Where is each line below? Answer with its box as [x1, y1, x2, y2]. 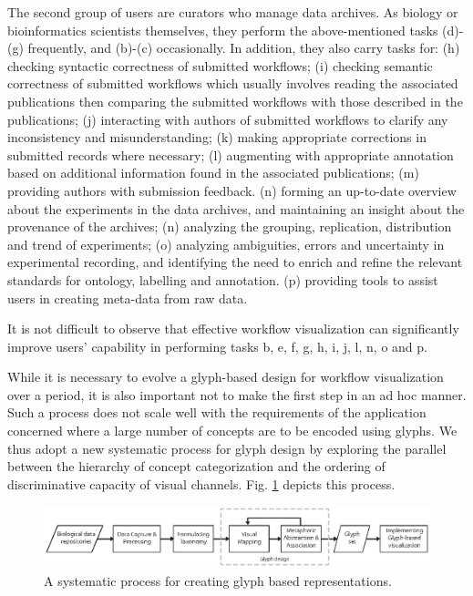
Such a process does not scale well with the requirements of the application [7, 403, 427, 422]
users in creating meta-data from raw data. [7, 288, 248, 307]
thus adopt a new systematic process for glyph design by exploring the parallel [7, 438, 447, 457]
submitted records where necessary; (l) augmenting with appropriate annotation [7, 145, 454, 164]
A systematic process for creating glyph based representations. [44, 570, 392, 590]
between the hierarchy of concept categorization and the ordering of [7, 457, 386, 476]
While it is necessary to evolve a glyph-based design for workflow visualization [7, 367, 444, 386]
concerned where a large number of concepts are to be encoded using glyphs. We [7, 421, 458, 440]
